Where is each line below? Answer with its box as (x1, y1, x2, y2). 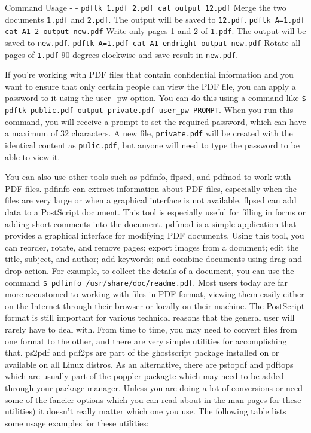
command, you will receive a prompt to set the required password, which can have (5, 115, 306, 127)
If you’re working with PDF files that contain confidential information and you (5, 68, 294, 81)
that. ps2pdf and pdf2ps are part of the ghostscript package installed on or (5, 346, 279, 359)
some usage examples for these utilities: (5, 416, 149, 429)
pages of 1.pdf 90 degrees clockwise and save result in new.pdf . (5, 48, 239, 60)
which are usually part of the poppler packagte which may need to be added (5, 370, 284, 382)
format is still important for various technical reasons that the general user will (5, 311, 295, 324)
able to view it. (5, 150, 60, 163)
